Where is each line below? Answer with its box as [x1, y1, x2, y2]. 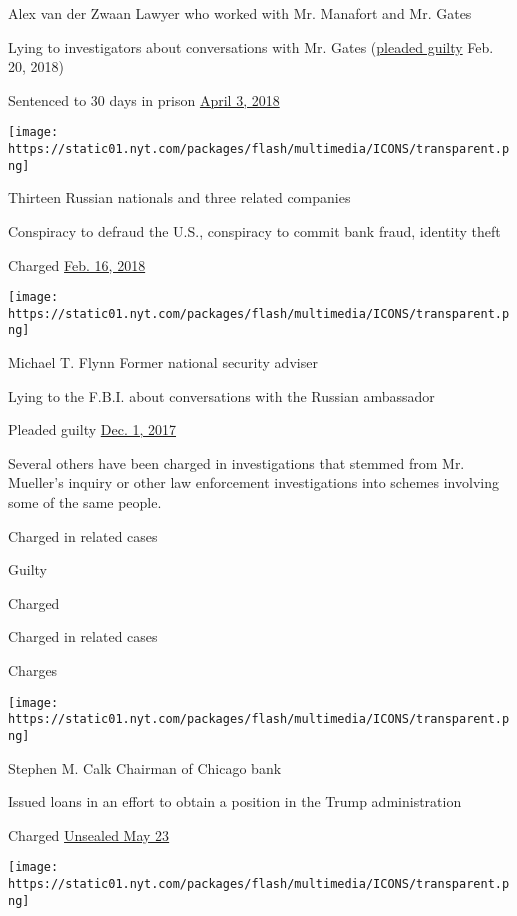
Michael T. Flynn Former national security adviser [8, 352, 318, 373]
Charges [8, 660, 58, 681]
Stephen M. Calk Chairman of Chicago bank [8, 757, 282, 778]
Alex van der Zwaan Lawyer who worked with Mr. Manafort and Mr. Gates [8, 3, 472, 23]
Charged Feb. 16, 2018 [8, 254, 146, 275]
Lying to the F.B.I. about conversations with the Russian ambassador [8, 385, 435, 406]
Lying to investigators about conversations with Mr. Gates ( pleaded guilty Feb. [8, 36, 494, 57]
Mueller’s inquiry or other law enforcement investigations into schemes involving [8, 472, 499, 493]
